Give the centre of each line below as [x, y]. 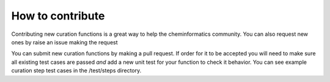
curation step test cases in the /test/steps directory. [76, 70]
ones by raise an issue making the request [65, 42]
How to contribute [58, 16]
